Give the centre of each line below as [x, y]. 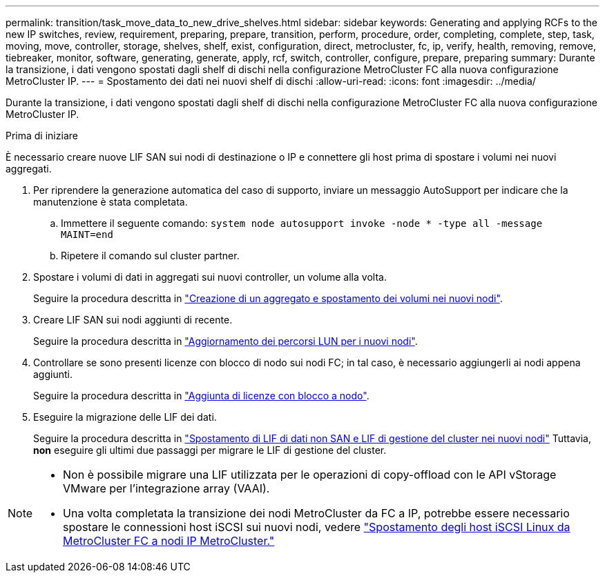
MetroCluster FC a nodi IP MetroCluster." [169, 541]
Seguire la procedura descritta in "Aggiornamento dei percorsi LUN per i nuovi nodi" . [225, 341]
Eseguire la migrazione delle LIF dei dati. [125, 417]
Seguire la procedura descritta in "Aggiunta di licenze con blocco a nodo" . [201, 396]
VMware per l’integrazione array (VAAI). [166, 488]
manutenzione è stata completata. [111, 202]
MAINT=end [87, 235]
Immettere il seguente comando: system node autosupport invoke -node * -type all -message [302, 223]
